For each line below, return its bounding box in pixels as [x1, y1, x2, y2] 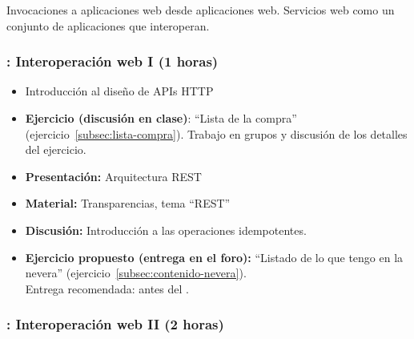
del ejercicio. [25, 141, 86, 158]
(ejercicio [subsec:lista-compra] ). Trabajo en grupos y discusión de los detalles [25, 125, 408, 142]
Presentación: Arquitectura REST [25, 167, 202, 184]
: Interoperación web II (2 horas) [6, 314, 224, 334]
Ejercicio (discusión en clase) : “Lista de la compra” [25, 110, 297, 126]
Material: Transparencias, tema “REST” [25, 195, 231, 212]
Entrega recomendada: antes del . [25, 280, 189, 297]
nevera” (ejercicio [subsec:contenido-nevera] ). [25, 264, 247, 281]
